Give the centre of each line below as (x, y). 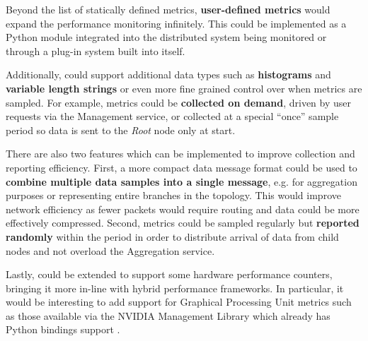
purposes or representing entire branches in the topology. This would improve (173, 195)
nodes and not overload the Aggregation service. (110, 250)
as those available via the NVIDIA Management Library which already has (168, 315)
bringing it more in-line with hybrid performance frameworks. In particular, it (175, 288)
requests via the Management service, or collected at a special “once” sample (172, 116)
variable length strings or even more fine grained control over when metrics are (184, 88)
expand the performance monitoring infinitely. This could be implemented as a (176, 23)
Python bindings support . (63, 329)
